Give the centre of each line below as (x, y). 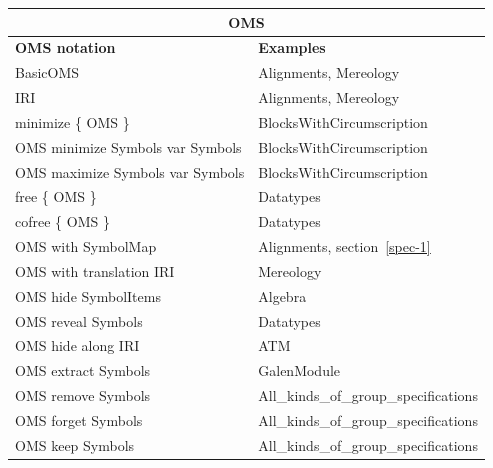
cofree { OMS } (62, 221)
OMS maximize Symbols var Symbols (130, 171)
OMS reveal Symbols (79, 320)
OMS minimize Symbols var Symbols (128, 146)
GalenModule (299, 370)
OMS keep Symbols (75, 444)
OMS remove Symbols (83, 395)
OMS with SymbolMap (86, 246)
